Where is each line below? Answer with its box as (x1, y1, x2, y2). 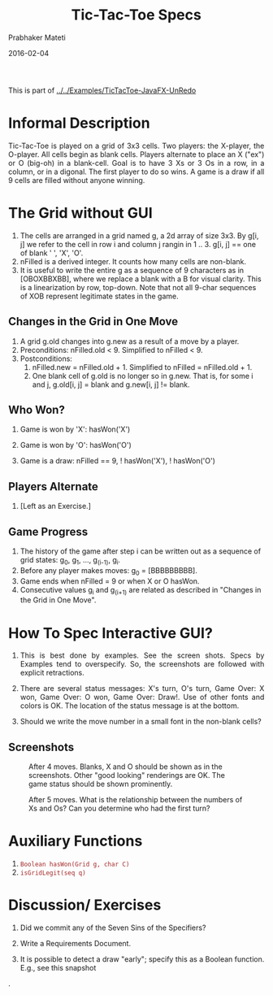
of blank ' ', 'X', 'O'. (19, 248, 84, 258)
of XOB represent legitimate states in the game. (19, 291, 179, 301)
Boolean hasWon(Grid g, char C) (19, 860, 130, 869)
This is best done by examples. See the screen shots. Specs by (19, 650, 265, 660)
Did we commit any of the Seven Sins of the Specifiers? (19, 923, 206, 932)
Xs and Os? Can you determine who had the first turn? (28, 803, 210, 814)
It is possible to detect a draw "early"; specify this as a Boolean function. (19, 954, 265, 964)
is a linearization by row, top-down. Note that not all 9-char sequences (19, 282, 257, 292)
